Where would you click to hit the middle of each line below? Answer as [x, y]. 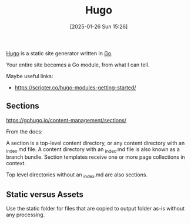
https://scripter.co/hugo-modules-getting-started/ [75, 87]
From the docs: [24, 131]
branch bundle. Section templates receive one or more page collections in [95, 157]
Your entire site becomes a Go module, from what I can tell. [78, 65]
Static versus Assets [45, 194]
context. [16, 163]
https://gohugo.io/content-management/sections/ [66, 120]
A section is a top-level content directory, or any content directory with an [95, 143]
